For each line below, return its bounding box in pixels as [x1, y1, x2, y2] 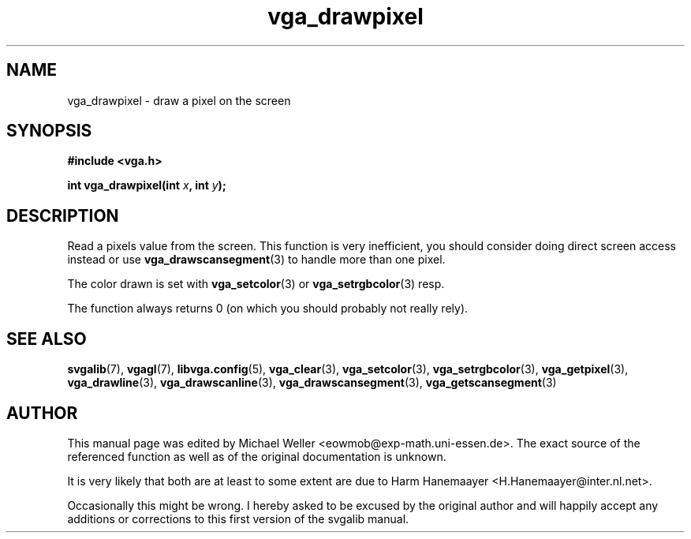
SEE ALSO [6, 328, 87, 349]
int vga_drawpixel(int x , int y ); [67, 178, 226, 193]
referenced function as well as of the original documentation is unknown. [67, 449, 446, 463]
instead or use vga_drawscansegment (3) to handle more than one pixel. [67, 253, 446, 267]
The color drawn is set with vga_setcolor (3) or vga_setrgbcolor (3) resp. [67, 277, 445, 291]
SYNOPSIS [6, 121, 92, 141]
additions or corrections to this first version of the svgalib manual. [67, 511, 409, 526]
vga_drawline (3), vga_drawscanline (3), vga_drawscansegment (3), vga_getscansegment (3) [67, 376, 557, 390]
